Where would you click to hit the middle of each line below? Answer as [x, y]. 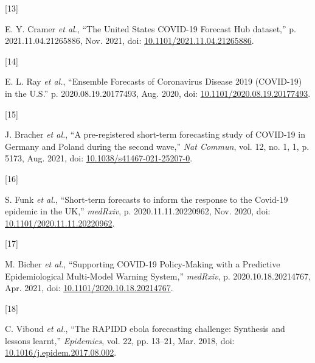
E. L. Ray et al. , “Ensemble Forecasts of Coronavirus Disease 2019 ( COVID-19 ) [154, 81]
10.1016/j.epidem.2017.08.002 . [61, 352]
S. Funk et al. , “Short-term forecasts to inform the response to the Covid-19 [147, 199]
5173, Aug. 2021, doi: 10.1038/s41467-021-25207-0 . [99, 158]
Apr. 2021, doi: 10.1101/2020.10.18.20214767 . [89, 288]
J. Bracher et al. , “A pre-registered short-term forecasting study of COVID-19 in [155, 134]
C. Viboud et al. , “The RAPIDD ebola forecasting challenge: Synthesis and [145, 329]
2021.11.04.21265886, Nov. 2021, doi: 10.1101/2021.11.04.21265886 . [130, 41]
